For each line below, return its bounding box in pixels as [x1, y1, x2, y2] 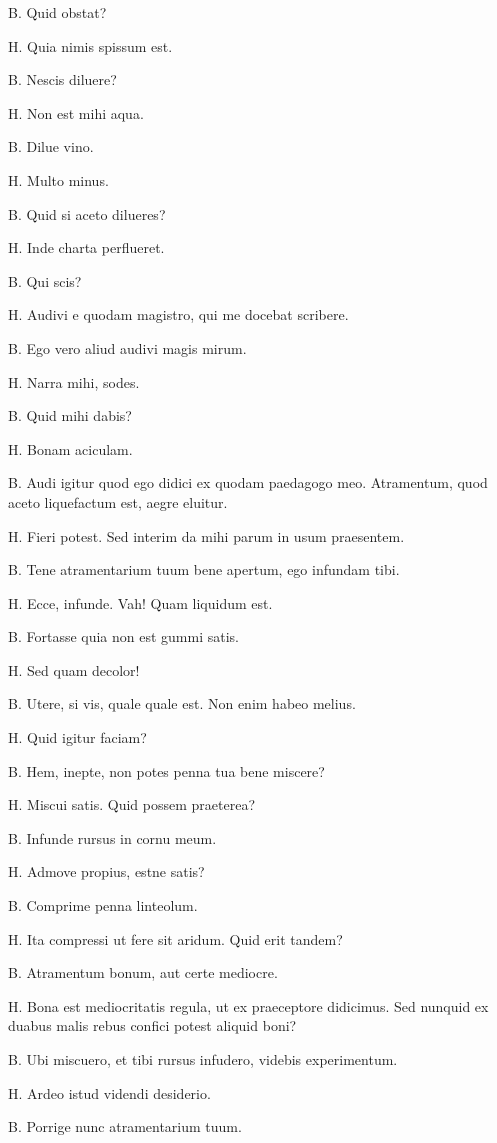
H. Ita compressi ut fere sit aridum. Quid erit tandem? [8, 928, 343, 949]
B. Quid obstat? [8, 2, 107, 22]
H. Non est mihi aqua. [8, 102, 144, 123]
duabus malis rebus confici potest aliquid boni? [8, 1015, 297, 1036]
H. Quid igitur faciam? [8, 727, 147, 748]
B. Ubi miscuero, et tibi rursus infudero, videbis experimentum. [8, 1049, 398, 1069]
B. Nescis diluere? [8, 69, 117, 90]
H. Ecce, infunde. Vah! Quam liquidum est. [8, 592, 273, 613]
